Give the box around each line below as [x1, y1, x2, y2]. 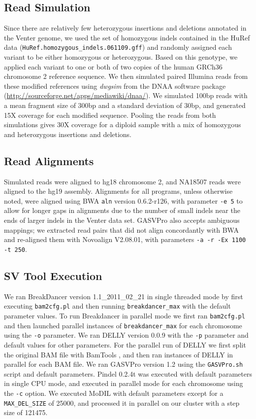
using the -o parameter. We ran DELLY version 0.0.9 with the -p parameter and [4, 330, 249, 340]
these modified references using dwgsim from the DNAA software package [4, 80, 226, 91]
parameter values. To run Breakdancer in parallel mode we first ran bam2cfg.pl [4, 310, 245, 320]
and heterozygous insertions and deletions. [4, 129, 132, 139]
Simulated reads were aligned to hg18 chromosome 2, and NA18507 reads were [4, 176, 241, 186]
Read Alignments [4, 153, 94, 168]
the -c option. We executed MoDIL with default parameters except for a [4, 387, 224, 398]
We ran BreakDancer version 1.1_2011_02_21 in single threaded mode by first [4, 291, 243, 301]
